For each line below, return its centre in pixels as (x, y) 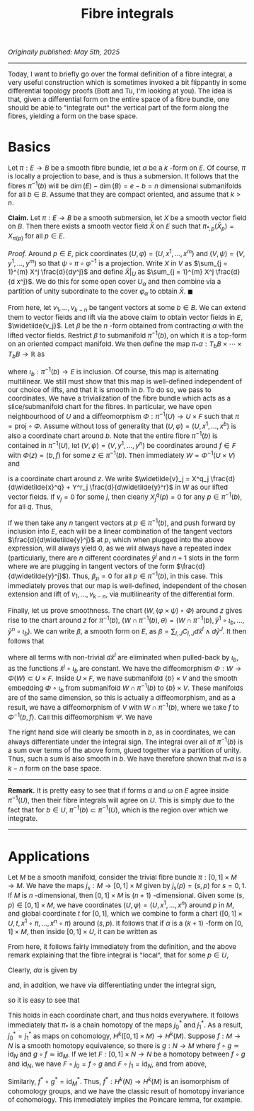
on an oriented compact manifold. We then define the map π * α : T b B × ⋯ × (125, 345)
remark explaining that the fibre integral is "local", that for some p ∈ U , (119, 955)
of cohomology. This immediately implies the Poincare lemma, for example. (125, 1100)
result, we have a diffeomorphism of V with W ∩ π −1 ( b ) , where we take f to (124, 707)
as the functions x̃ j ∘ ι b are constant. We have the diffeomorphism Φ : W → (125, 669)
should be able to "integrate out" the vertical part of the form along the (119, 108)
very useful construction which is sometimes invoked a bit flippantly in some (127, 82)
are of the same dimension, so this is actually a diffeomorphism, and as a (122, 698)
